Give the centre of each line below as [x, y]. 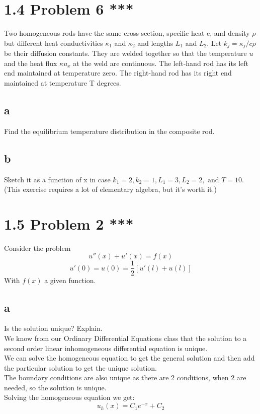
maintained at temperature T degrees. [63, 82]
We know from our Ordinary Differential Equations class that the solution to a [125, 338]
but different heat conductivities [54, 43]
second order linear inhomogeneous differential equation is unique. [106, 348]
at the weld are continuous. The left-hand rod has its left [161, 63]
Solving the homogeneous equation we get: [69, 397]
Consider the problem [37, 248]
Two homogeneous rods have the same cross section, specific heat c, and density [127, 33]
